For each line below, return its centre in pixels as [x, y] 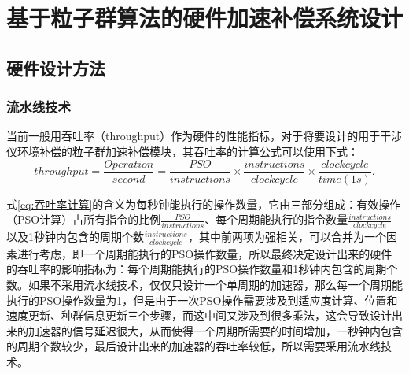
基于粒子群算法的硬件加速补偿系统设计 [205, 18]
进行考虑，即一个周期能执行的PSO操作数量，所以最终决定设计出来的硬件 [204, 253]
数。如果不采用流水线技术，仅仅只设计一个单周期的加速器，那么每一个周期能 [204, 285]
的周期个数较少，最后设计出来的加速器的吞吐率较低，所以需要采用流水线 [193, 346]
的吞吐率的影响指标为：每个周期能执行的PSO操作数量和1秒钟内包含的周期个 [202, 269]
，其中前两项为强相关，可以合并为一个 [287, 237]
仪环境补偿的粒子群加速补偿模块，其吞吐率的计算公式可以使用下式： [182, 151]
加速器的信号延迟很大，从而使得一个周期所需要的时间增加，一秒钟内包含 [215, 330]
